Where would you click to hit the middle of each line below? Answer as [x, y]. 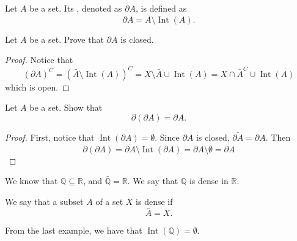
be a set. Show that [66, 107]
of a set [109, 201]
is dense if [154, 201]
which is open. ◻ [37, 87]
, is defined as [161, 8]
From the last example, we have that [74, 230]
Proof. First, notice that [50, 137]
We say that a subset [44, 201]
